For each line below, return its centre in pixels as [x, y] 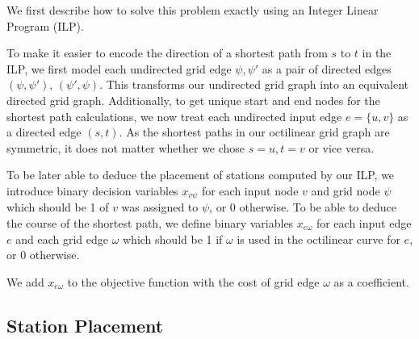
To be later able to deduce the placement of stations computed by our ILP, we [201, 175]
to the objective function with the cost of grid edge [193, 281]
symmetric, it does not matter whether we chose [126, 147]
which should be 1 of [58, 207]
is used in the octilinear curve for [318, 239]
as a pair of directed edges [327, 68]
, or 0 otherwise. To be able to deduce [303, 207]
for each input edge [364, 222]
